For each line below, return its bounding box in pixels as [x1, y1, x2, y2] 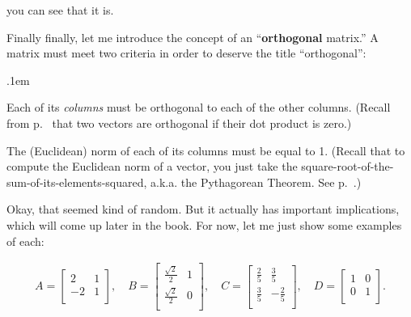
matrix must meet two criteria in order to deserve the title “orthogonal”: [6, 44, 367, 61]
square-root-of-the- [301, 158, 394, 175]
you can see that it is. [6, 2, 114, 18]
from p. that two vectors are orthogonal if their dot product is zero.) [6, 114, 352, 131]
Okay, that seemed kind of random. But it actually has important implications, [6, 201, 400, 218]
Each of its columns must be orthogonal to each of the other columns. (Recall [6, 99, 391, 116]
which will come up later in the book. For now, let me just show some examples [6, 216, 402, 233]
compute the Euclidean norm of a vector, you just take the [6, 158, 298, 175]
